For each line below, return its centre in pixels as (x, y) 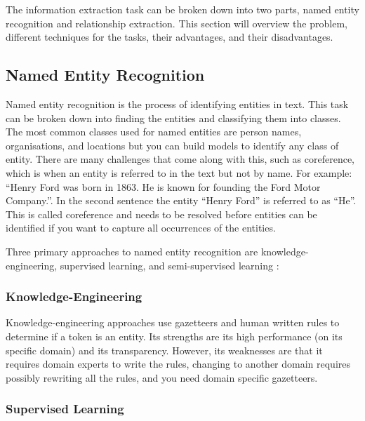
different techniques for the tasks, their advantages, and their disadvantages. (170, 37)
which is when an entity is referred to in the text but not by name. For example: (179, 172)
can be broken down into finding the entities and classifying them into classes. (173, 118)
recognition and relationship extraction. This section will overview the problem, (177, 23)
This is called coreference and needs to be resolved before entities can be (161, 214)
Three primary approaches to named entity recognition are (132, 251)
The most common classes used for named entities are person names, (154, 132)
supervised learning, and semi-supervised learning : (170, 265)
